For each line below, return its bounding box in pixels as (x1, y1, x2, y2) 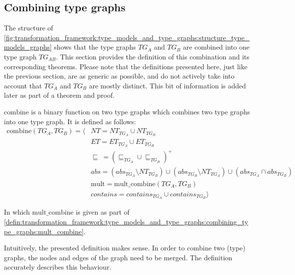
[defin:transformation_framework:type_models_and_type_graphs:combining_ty (4, 217, 248, 226)
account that (4, 80, 42, 90)
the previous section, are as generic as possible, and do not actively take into (4, 71, 235, 81)
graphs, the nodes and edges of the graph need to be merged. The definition (4, 252, 233, 262)
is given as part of (76, 207, 130, 217)
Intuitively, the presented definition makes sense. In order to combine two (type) (4, 243, 245, 253)
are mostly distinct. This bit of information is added (89, 80, 246, 90)
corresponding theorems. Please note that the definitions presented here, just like (4, 61, 247, 71)
